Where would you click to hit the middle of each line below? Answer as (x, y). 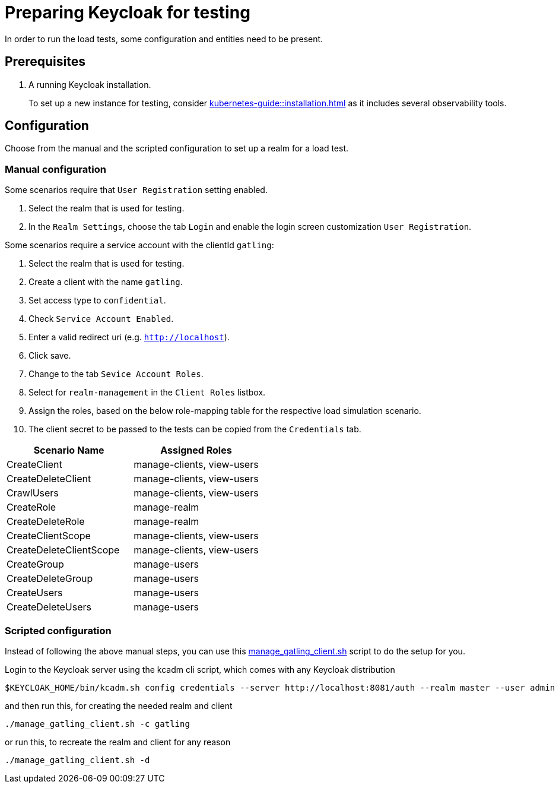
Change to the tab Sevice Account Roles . (116, 374)
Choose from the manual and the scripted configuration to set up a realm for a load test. (177, 148)
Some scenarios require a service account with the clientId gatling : (139, 245)
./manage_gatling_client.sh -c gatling (97, 724)
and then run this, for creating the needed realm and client (119, 705)
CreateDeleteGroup (50, 579)
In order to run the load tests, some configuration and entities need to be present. (164, 39)
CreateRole (31, 507)
